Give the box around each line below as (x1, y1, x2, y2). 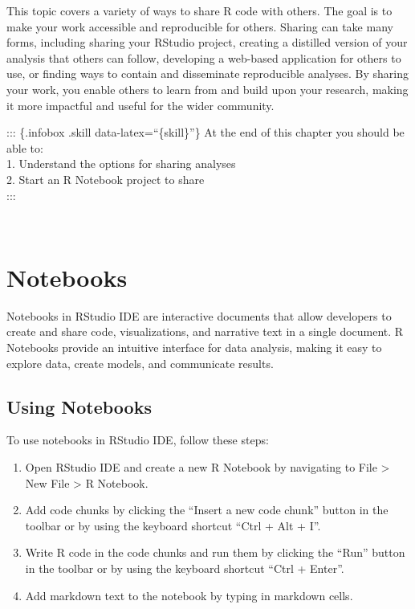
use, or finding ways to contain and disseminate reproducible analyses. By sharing (6, 65, 409, 82)
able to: (6, 139, 43, 156)
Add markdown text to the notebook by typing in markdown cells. (25, 587, 353, 603)
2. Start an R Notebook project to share (6, 170, 205, 187)
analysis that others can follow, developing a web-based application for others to (6, 49, 401, 66)
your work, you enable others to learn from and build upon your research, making (6, 80, 409, 97)
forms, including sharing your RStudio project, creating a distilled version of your (6, 34, 408, 51)
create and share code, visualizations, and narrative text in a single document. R (6, 323, 404, 340)
